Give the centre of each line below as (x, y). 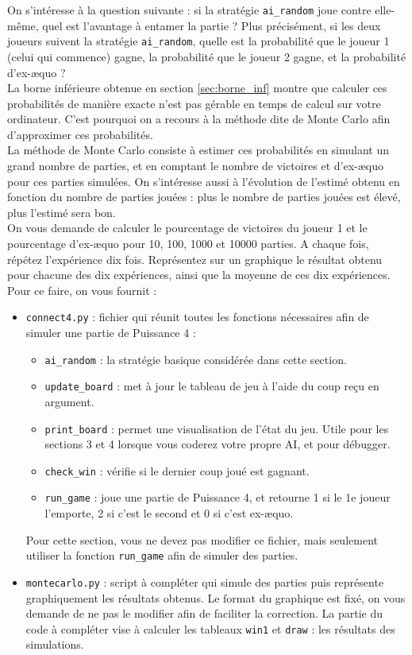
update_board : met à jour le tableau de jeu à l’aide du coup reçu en (212, 386)
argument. (69, 401)
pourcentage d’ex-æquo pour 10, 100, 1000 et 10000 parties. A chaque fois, (188, 244)
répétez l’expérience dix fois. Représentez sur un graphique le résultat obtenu (195, 259)
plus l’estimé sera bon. (62, 212)
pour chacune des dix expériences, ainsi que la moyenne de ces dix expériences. (199, 275)
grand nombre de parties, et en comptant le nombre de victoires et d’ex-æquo (195, 166)
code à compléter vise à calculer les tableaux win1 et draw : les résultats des (210, 628)
